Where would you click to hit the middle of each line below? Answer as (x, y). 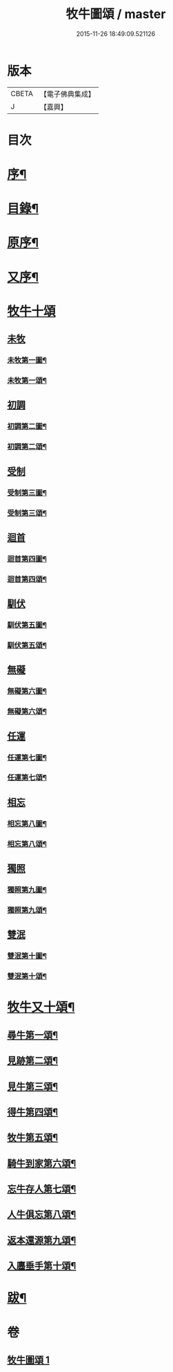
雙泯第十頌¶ (27, 977)
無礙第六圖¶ (27, 691)
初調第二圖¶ (27, 426)
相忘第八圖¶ (27, 823)
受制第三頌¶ (27, 513)
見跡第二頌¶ (33, 1061)
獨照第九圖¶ (27, 890)
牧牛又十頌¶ (41, 1007)
